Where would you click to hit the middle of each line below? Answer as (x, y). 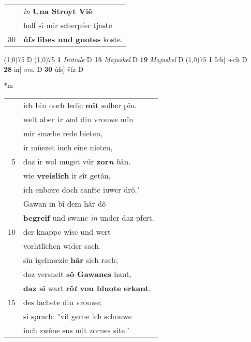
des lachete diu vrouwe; (63, 302)
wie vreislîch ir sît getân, (67, 175)
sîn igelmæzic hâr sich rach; (71, 260)
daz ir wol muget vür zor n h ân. (77, 161)
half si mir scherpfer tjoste (68, 25)
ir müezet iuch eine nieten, (68, 147)
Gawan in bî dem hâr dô (65, 203)
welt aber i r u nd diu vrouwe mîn (78, 119)
